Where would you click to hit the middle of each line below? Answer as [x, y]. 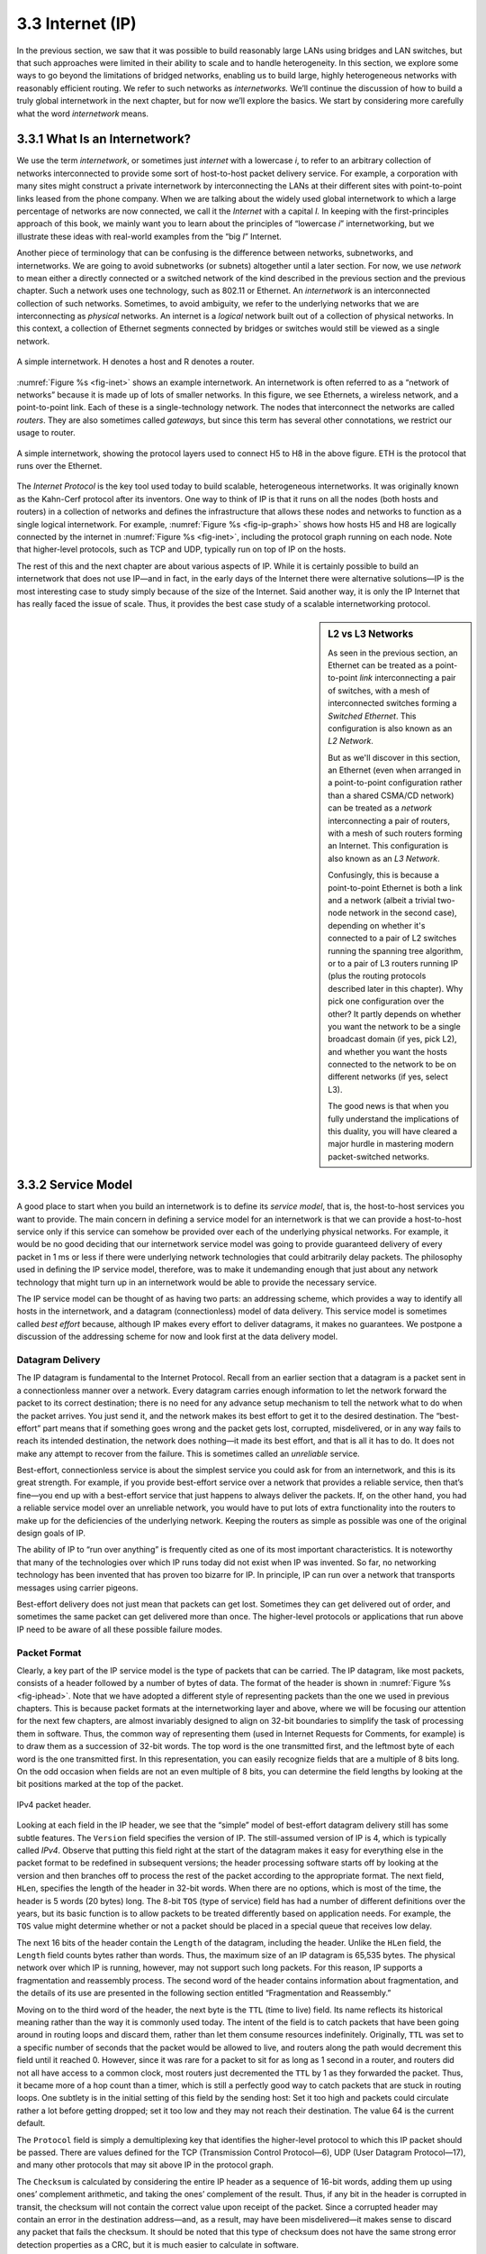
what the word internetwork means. [82, 114]
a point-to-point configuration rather [395, 783]
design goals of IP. [51, 1534]
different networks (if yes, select [388, 1077]
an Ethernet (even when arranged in [395, 770]
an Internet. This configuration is [388, 846]
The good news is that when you [388, 1106]
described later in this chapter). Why [396, 988]
